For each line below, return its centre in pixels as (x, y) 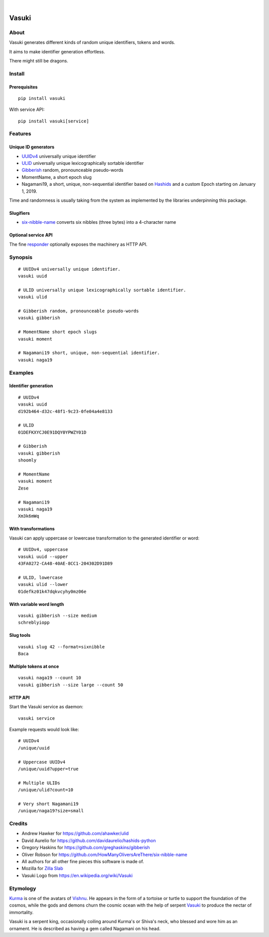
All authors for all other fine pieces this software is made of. (83, 862)
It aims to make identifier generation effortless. (57, 51)
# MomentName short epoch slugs (58, 332)
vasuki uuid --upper (43, 556)
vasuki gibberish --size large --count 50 (71, 685)
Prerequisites (23, 87)
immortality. (21, 912)
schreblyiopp (34, 623)
